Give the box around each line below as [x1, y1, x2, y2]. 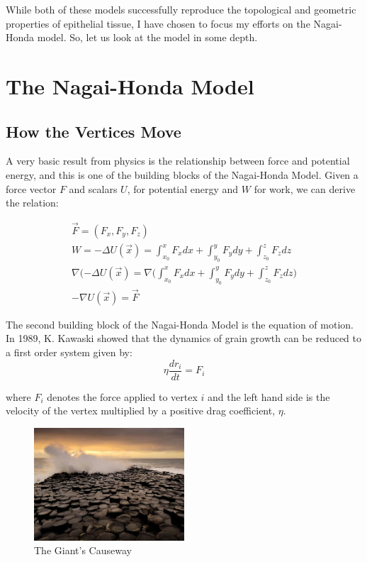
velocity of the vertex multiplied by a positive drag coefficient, [6, 403, 276, 418]
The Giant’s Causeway [34, 543, 132, 558]
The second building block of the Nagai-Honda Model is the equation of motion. [6, 316, 354, 331]
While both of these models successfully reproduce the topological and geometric [6, 2, 356, 16]
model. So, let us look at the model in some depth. [37, 30, 258, 45]
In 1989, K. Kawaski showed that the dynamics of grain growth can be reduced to [6, 331, 361, 346]
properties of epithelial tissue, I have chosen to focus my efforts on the [6, 16, 310, 31]
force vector [6, 181, 57, 196]
